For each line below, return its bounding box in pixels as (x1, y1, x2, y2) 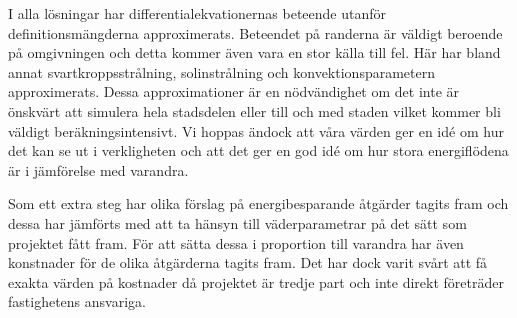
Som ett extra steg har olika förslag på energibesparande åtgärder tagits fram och (8, 193, 509, 214)
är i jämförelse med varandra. (8, 159, 189, 180)
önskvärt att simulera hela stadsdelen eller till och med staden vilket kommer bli (8, 100, 501, 121)
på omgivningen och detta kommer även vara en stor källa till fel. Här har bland (8, 42, 501, 63)
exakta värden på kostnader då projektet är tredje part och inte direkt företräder (8, 271, 504, 292)
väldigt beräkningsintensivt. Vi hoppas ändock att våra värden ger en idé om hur (8, 120, 504, 141)
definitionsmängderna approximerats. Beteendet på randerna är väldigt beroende (8, 22, 503, 43)
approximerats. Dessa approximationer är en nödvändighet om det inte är (8, 81, 460, 102)
